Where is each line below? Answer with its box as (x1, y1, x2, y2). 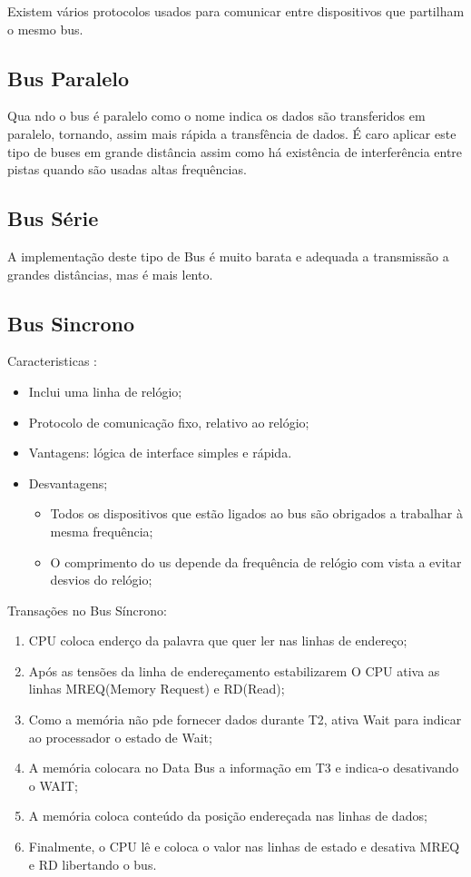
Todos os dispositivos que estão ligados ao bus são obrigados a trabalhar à (50, 504, 463, 523)
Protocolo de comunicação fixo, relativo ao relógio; (28, 412, 309, 431)
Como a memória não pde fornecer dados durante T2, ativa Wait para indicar (28, 710, 462, 729)
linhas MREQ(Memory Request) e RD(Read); (28, 679, 285, 698)
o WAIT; (28, 775, 78, 794)
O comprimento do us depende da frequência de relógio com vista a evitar (50, 552, 462, 571)
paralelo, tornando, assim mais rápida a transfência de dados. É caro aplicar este (7, 123, 456, 143)
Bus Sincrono (7, 309, 134, 337)
